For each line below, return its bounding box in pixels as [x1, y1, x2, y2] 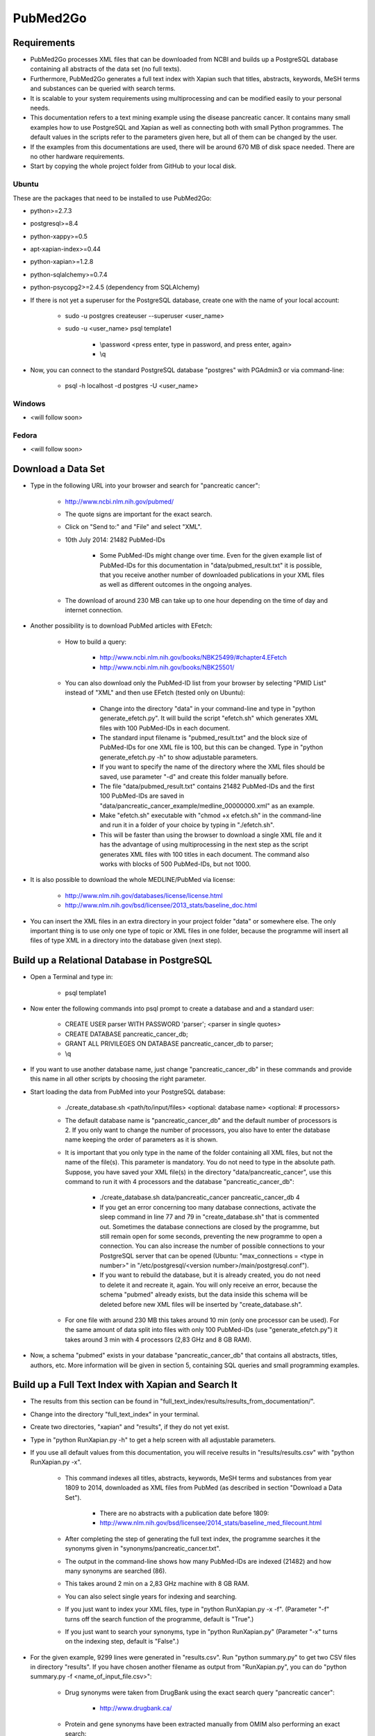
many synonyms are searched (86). [65, 1567, 167, 1575]
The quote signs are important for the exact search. [65, 510, 212, 518]
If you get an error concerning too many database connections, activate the [99, 1203, 316, 1211]
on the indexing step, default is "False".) [65, 1637, 180, 1646]
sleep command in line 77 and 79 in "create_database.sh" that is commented [99, 1212, 319, 1221]
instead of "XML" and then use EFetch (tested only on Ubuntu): [65, 688, 246, 697]
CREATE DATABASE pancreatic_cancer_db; [65, 1030, 189, 1038]
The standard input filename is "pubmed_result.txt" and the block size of [99, 733, 308, 742]
